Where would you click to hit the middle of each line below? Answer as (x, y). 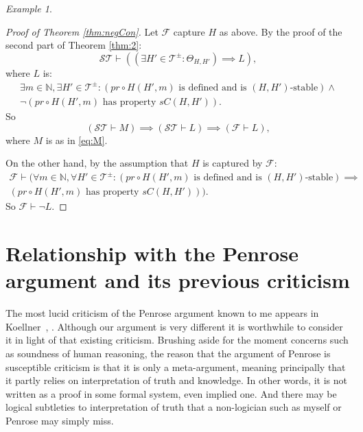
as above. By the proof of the (281, 31)
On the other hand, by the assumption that (97, 163)
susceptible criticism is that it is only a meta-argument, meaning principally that (176, 367)
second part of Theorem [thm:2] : (74, 45)
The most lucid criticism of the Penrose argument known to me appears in (162, 313)
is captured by (233, 163)
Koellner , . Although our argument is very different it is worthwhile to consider (174, 326)
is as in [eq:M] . (77, 140)
